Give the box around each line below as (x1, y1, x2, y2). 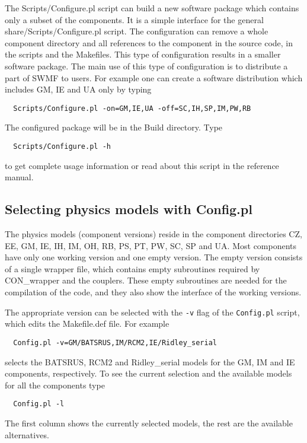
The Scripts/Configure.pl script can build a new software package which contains (5, 2, 299, 14)
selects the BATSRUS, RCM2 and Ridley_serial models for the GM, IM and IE (5, 355, 295, 368)
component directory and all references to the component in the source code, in (5, 36, 293, 49)
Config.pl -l (13, 400, 65, 409)
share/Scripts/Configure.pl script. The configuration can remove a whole (5, 25, 268, 37)
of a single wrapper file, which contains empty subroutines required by (5, 262, 260, 275)
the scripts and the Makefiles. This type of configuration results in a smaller (5, 48, 281, 60)
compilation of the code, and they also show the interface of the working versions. (5, 286, 302, 298)
